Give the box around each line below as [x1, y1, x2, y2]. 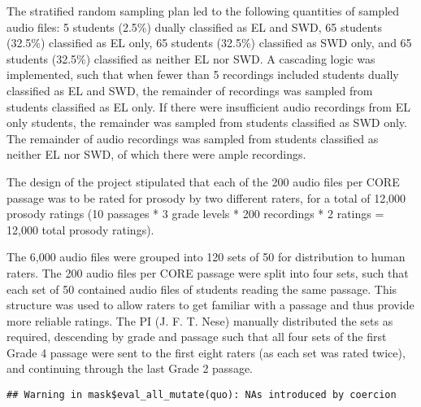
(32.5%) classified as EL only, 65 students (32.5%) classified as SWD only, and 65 [7, 34, 412, 51]
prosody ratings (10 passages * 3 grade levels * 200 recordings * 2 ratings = [7, 205, 384, 222]
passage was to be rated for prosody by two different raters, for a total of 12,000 [7, 189, 406, 206]
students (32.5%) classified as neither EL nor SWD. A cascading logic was [7, 50, 375, 67]
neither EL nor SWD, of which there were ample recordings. [7, 146, 306, 163]
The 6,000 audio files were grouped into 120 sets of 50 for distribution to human [7, 248, 406, 265]
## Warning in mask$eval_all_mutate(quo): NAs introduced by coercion [7, 389, 397, 401]
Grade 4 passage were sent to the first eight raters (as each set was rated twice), [7, 344, 406, 361]
